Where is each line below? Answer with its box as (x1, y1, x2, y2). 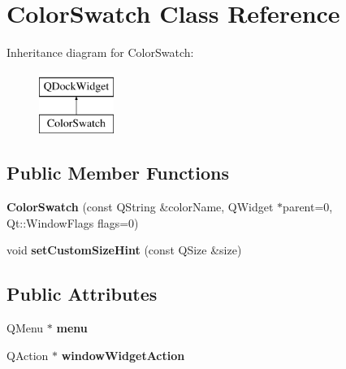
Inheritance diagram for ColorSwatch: (6, 44, 194, 61)
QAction (6, 346, 49, 363)
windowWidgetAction (61, 346, 185, 363)
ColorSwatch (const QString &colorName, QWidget (6, 198, 274, 215)
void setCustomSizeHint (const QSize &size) (6, 241, 242, 258)
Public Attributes (6, 281, 158, 306)
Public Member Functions (6, 160, 229, 185)
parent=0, (283, 198, 333, 215)
